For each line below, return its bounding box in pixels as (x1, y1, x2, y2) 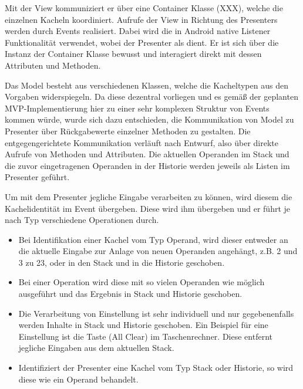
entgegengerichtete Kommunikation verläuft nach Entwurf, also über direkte (5, 136, 278, 148)
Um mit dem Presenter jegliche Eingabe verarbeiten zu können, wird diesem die (5, 190, 292, 202)
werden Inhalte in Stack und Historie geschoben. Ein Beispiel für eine (18, 319, 268, 331)
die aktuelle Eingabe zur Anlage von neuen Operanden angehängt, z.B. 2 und (18, 245, 298, 257)
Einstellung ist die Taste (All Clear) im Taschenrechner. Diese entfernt (18, 330, 272, 342)
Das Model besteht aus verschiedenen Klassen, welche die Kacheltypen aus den (5, 79, 288, 91)
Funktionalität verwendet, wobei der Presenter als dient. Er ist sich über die (5, 36, 279, 48)
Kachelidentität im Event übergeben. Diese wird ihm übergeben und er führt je (5, 202, 291, 214)
